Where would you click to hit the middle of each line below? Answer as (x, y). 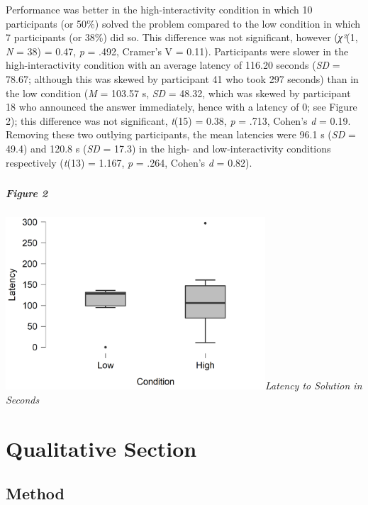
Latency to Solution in (314, 385)
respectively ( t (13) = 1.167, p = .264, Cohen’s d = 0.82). (129, 162)
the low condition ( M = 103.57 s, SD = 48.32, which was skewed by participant (178, 93)
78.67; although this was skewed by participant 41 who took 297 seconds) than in (182, 78)
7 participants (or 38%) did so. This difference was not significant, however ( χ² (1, (182, 37)
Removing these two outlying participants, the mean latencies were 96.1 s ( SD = (181, 134)
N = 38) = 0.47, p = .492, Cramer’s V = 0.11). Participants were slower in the (177, 51)
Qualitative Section (101, 448)
